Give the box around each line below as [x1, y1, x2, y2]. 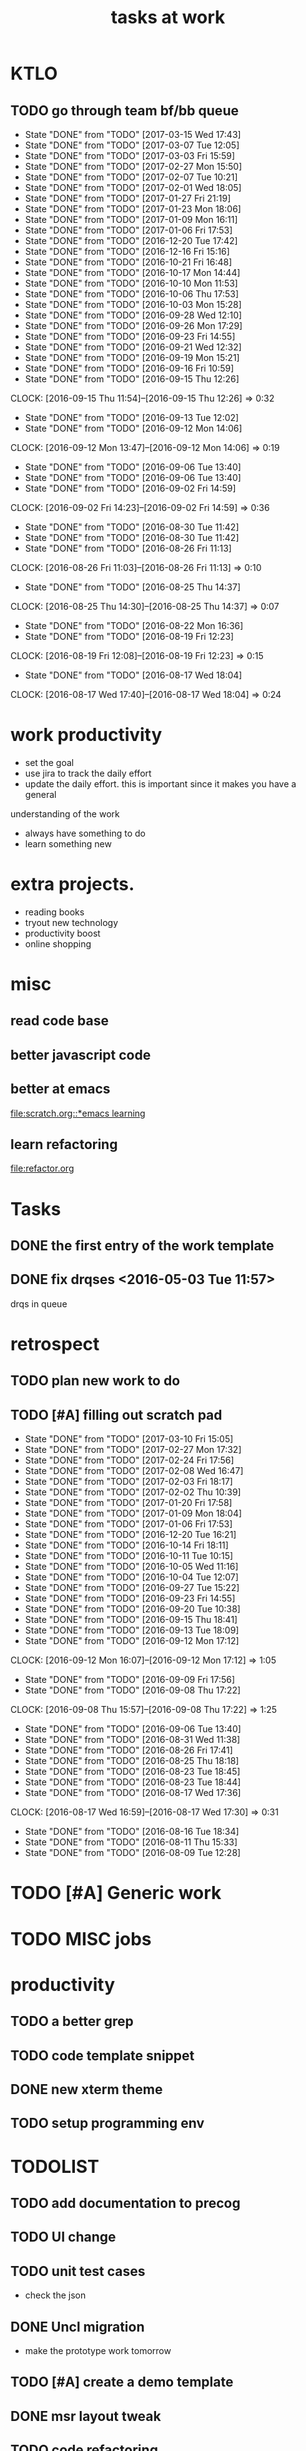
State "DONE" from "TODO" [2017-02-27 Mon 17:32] [24, 1444, 242, 1456]
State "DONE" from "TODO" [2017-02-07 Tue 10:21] [24, 171, 238, 183]
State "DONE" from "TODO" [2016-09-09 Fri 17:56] [24, 1674, 236, 1686]
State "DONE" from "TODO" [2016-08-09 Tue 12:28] [24, 1847, 242, 1859]
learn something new [24, 837, 112, 850]
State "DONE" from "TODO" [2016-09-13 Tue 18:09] [24, 1624, 240, 1636]
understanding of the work [10, 807, 120, 820]
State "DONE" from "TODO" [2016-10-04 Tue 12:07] [24, 1571, 239, 1583]
